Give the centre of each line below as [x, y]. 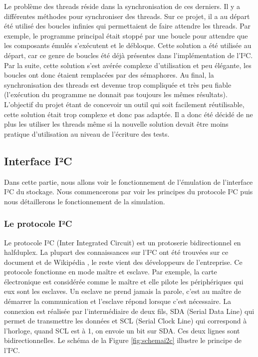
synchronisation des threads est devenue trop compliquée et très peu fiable [118, 84]
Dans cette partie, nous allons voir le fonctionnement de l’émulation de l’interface [129, 182]
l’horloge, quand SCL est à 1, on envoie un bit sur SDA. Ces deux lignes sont [122, 330]
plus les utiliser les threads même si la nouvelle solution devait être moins [116, 124]
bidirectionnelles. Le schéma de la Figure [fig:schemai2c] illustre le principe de [123, 340]
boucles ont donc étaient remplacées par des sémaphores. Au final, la [109, 75]
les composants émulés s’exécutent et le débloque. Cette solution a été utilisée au [128, 45]
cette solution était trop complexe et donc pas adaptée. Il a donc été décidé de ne [129, 114]
